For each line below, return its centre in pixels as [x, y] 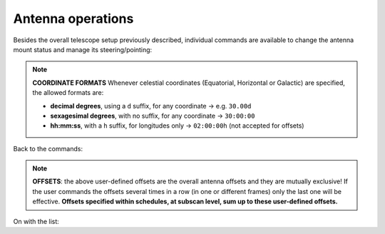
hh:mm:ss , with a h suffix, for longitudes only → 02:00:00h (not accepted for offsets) [177, 126]
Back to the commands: [48, 148]
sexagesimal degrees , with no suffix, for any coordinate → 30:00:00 [153, 116]
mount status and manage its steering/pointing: [83, 49]
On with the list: [36, 221]
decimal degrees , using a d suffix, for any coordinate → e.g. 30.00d [151, 106]
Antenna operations [73, 19]
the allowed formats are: [68, 93]
